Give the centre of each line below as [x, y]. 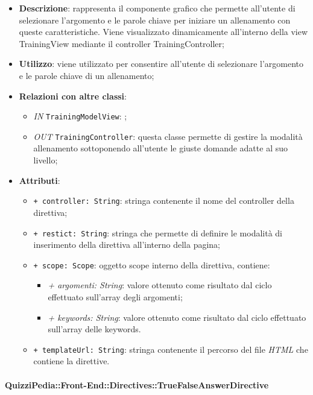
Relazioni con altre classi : [73, 96]
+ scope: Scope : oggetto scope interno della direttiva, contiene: [152, 264]
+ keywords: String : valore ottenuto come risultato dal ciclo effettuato [177, 317]
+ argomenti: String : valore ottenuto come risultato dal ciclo [160, 285]
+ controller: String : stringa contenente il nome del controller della [164, 201]
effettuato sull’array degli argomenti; [115, 297]
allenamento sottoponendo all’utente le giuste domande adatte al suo [160, 148]
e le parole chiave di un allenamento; [87, 75]
